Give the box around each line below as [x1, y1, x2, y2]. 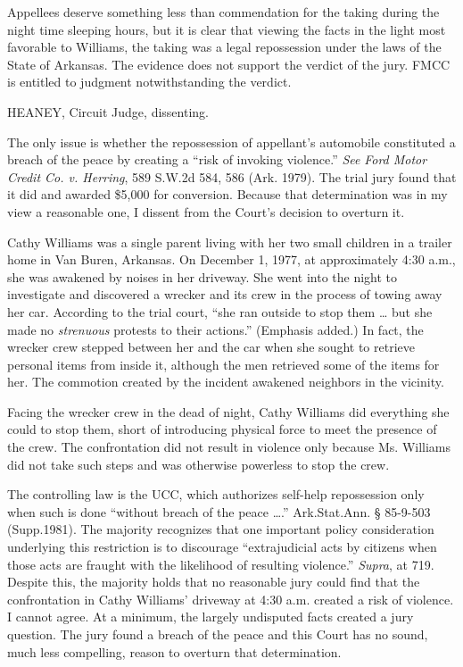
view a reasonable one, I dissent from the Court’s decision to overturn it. [7, 202, 405, 221]
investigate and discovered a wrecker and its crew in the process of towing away [7, 285, 442, 304]
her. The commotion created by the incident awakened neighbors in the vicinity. [7, 372, 444, 391]
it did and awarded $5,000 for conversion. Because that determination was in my [7, 185, 448, 204]
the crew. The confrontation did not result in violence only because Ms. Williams [7, 438, 451, 456]
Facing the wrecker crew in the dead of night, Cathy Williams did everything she [7, 402, 450, 421]
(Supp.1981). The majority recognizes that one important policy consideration [7, 520, 434, 538]
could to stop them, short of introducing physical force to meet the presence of [7, 420, 437, 438]
